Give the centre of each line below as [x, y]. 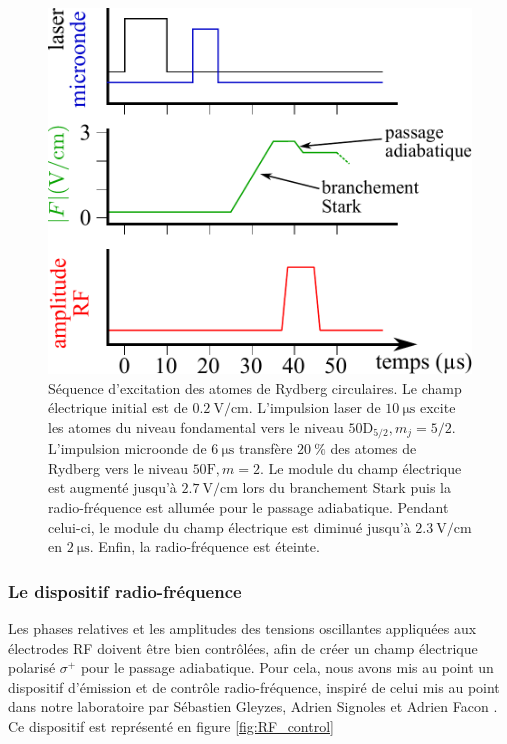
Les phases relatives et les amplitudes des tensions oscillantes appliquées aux [242, 628]
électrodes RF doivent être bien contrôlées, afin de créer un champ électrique [243, 647]
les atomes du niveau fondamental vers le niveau [196, 426]
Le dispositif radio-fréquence [125, 590]
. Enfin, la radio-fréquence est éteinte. [204, 546]
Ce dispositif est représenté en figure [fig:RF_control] [171, 726]
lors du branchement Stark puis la [346, 487]
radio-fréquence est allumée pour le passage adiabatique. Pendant [248, 507]
